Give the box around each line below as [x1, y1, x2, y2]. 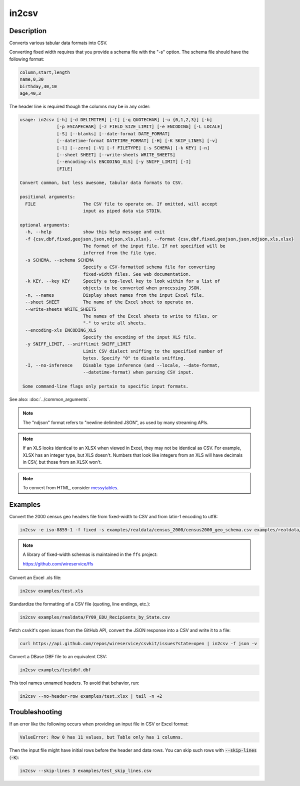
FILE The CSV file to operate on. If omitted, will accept [25, 201, 217, 207]
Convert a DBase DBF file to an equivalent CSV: [9, 653, 107, 659]
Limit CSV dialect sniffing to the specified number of [82, 348, 223, 354]
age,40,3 [19, 91, 41, 96]
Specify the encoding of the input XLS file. [82, 334, 197, 340]
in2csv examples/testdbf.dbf [19, 667, 91, 673]
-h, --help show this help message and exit [25, 229, 165, 235]
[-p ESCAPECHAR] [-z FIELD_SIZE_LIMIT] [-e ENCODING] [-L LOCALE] [56, 124, 223, 130]
